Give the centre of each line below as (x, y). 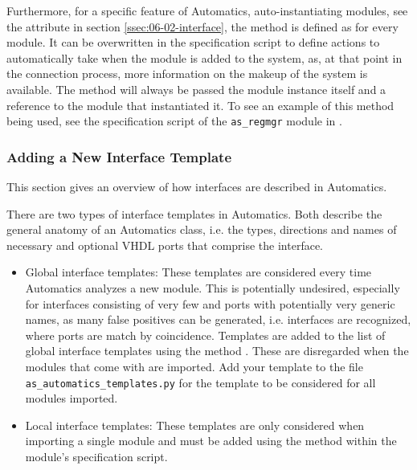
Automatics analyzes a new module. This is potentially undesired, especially (213, 288)
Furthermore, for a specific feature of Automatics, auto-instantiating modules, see (207, 10)
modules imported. (72, 398)
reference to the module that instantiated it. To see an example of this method (200, 105)
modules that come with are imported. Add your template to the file (194, 366)
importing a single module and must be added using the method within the (211, 441)
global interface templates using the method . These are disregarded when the (217, 351)
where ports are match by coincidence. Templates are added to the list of (205, 335)
